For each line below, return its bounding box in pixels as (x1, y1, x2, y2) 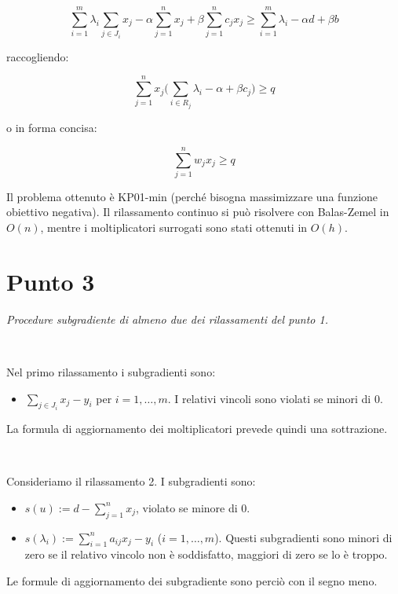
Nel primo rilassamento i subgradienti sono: (6, 363, 216, 379)
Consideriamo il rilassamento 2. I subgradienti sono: (6, 473, 256, 489)
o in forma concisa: (6, 119, 97, 136)
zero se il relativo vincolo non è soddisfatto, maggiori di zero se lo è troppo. (24, 546, 388, 563)
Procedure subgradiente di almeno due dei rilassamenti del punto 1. (6, 310, 328, 327)
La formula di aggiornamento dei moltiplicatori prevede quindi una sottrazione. (6, 420, 388, 436)
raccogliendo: (6, 48, 69, 64)
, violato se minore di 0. (136, 499, 250, 515)
